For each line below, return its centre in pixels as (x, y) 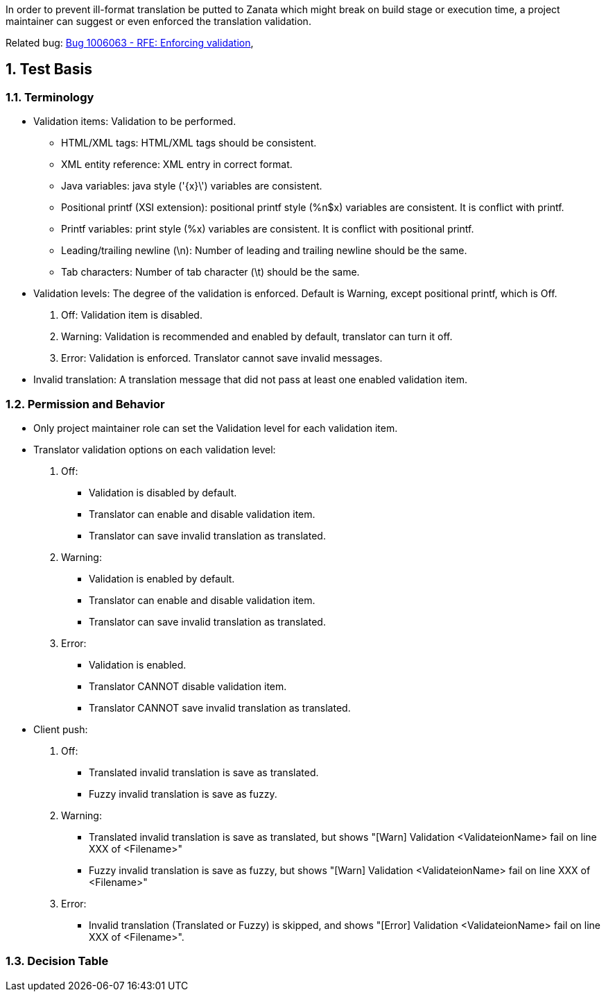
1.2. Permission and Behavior (85, 404)
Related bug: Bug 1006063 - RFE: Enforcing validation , (130, 43)
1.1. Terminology (50, 97)
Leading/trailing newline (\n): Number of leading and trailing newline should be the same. (264, 251)
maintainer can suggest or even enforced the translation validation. (158, 21)
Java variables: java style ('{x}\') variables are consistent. (192, 186)
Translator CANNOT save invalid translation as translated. (220, 707)
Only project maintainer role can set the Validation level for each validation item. (216, 428)
